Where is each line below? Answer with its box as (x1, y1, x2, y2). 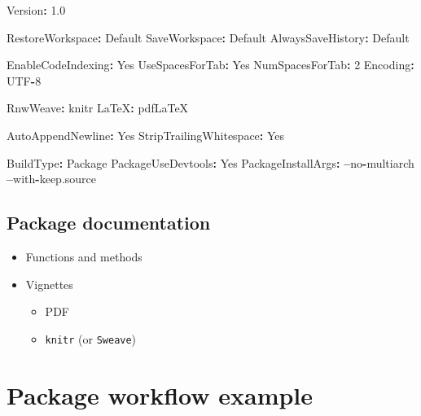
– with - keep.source (7, 170, 96, 187)
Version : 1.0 (7, 2, 66, 18)
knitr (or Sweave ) (45, 330, 137, 347)
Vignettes (25, 275, 73, 292)
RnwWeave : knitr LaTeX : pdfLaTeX (7, 99, 189, 116)
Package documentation (7, 210, 211, 235)
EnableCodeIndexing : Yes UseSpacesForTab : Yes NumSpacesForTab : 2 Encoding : (7, 56, 414, 73)
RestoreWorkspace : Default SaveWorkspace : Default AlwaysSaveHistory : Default (7, 28, 410, 46)
